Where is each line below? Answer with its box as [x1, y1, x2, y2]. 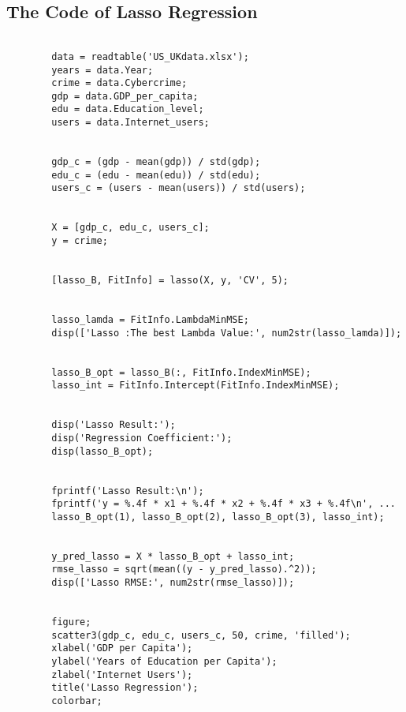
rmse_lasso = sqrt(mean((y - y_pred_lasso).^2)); [51, 564, 317, 575]
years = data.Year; [51, 64, 154, 76]
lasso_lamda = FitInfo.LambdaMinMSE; [51, 313, 249, 325]
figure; [51, 616, 91, 628]
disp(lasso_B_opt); [51, 445, 154, 457]
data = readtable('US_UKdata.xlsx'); [51, 51, 249, 62]
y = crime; [51, 235, 108, 247]
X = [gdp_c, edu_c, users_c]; [51, 222, 210, 234]
